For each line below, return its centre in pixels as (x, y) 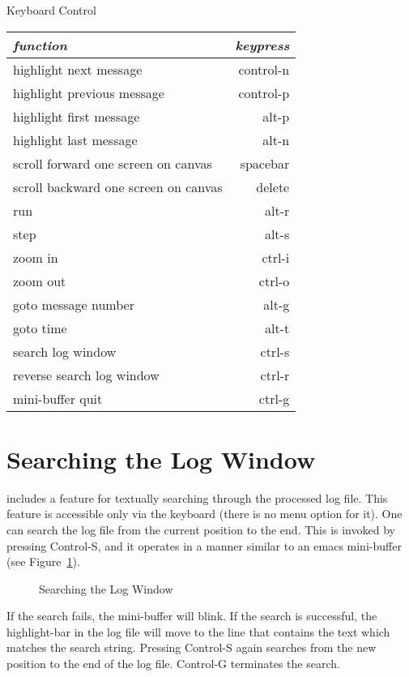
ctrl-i (276, 257)
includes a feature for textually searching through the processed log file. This (197, 497)
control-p (264, 92)
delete (273, 186)
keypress (262, 45)
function (40, 45)
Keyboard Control (51, 10)
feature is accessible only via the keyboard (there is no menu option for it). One (204, 514)
